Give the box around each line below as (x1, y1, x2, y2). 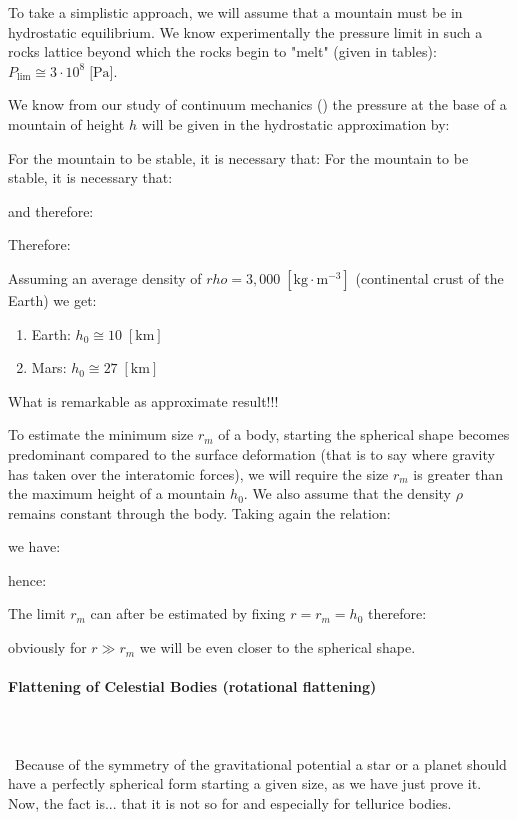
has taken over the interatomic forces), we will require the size (8, 463, 389, 484)
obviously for (8, 637, 87, 658)
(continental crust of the (355, 267, 504, 288)
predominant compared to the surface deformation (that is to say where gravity (8, 443, 495, 464)
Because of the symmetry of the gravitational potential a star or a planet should (14, 753, 507, 774)
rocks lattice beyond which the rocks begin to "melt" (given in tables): (8, 41, 437, 62)
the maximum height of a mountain (8, 483, 226, 504)
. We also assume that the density (243, 483, 451, 504)
